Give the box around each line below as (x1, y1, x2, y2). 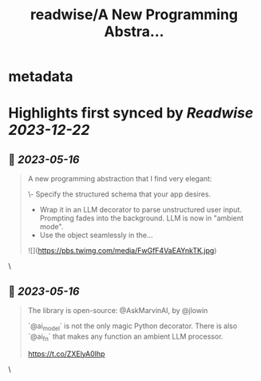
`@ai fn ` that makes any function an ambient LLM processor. (27, 331, 223, 343)
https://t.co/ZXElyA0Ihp (27, 349, 105, 359)
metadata (8, 68, 73, 85)
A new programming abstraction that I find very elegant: (27, 174, 212, 184)
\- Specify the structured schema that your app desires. (27, 189, 212, 199)
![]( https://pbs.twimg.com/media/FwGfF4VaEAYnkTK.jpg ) (27, 246, 217, 256)
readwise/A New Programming (30, 6, 238, 24)
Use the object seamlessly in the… (39, 230, 153, 240)
